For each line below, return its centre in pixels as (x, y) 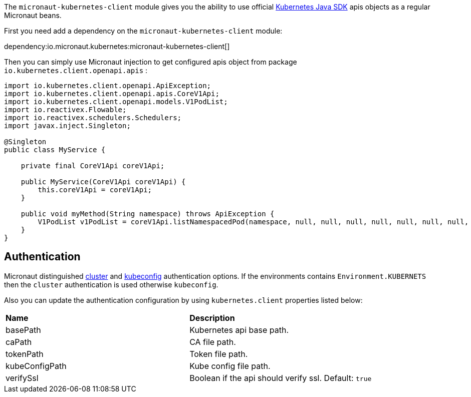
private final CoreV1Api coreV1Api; (93, 166)
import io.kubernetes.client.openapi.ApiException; (108, 86)
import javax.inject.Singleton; (67, 126)
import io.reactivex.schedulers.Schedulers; (93, 118)
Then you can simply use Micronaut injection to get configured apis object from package (151, 62)
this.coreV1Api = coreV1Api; (95, 190)
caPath (19, 342)
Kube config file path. (230, 366)
